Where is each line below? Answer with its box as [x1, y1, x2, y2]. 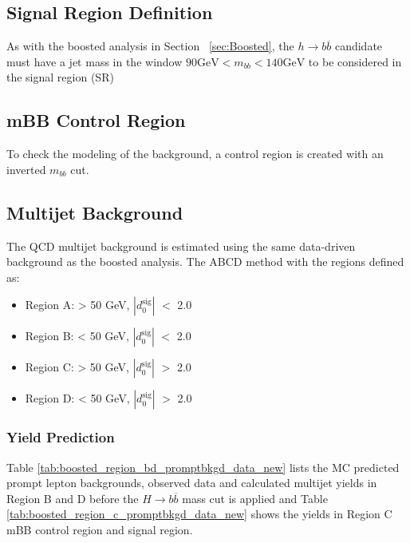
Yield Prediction [6, 427, 115, 447]
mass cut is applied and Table [182, 489, 328, 506]
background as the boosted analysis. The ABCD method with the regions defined [6, 253, 404, 270]
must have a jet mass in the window [6, 53, 183, 69]
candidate [334, 38, 383, 54]
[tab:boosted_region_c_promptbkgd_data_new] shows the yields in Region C [6, 505, 392, 522]
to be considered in [308, 53, 402, 69]
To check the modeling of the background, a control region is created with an [6, 145, 384, 162]
